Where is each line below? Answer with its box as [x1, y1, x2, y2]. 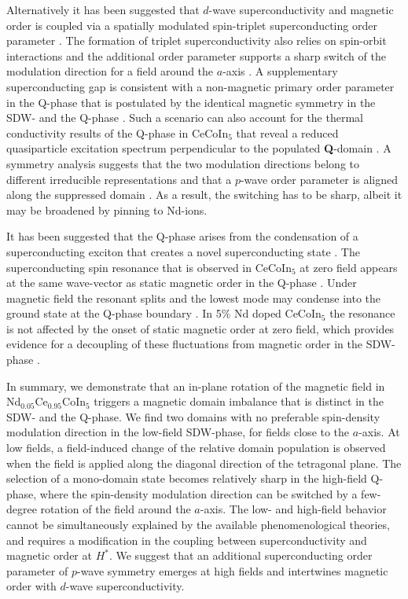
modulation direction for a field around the [6, 63, 214, 79]
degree [6, 501, 37, 517]
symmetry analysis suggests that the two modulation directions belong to [6, 155, 359, 171]
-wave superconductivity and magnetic [208, 2, 394, 17]
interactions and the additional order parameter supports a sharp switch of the [6, 47, 386, 64]
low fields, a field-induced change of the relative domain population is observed [6, 439, 386, 456]
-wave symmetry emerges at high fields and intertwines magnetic [76, 562, 388, 579]
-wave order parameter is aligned [240, 171, 399, 187]
